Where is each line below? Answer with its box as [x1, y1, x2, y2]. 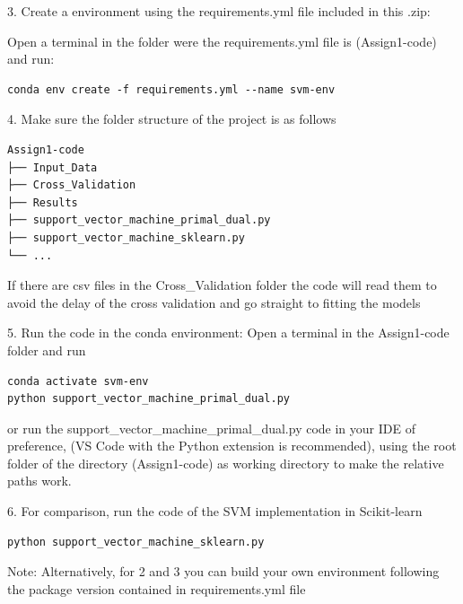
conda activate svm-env [7, 374, 149, 388]
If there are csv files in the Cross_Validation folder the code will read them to [7, 276, 437, 294]
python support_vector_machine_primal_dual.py [7, 392, 290, 406]
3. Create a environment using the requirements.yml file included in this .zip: [7, 2, 431, 20]
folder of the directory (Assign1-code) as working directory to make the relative [7, 453, 444, 472]
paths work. [7, 471, 72, 490]
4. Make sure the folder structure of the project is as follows [7, 109, 336, 128]
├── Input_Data [7, 161, 98, 174]
